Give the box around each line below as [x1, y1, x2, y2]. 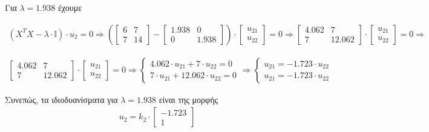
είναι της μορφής [159, 93, 218, 105]
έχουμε [57, 1, 82, 13]
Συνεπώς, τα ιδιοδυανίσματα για [5, 93, 118, 105]
